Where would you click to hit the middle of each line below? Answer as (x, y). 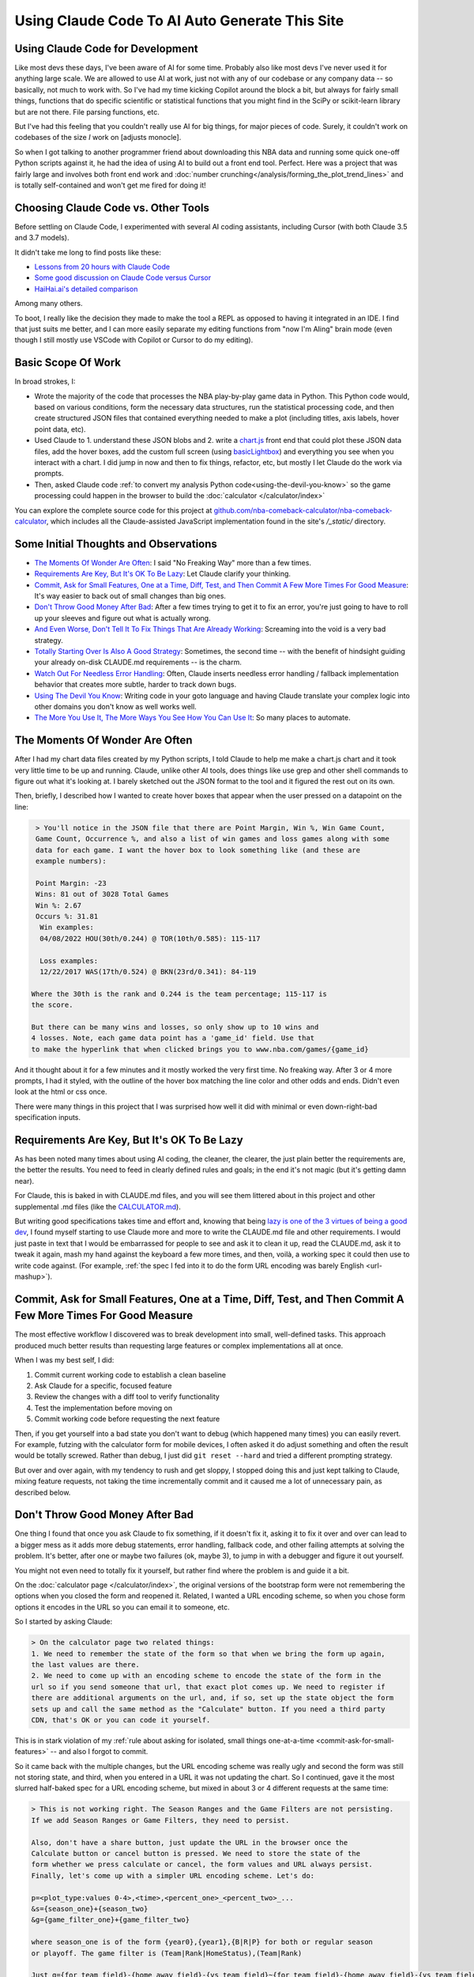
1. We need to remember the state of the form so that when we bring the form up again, (209, 1654)
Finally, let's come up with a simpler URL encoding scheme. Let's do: (173, 1875)
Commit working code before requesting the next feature (127, 1419)
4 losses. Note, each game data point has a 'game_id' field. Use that (173, 1038)
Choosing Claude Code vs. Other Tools (112, 208)
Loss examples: (69, 960)
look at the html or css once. (61, 1092)
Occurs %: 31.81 (67, 916)
